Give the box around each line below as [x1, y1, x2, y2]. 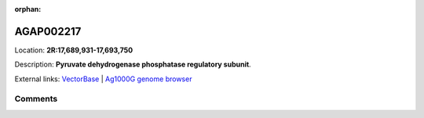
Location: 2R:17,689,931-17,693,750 [14, 45, 133, 55]
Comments [14, 94, 58, 105]
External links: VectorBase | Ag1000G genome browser [14, 74, 192, 84]
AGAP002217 [14, 24, 82, 38]
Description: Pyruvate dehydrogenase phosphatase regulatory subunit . [14, 59, 251, 70]
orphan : [14, 5, 42, 13]
